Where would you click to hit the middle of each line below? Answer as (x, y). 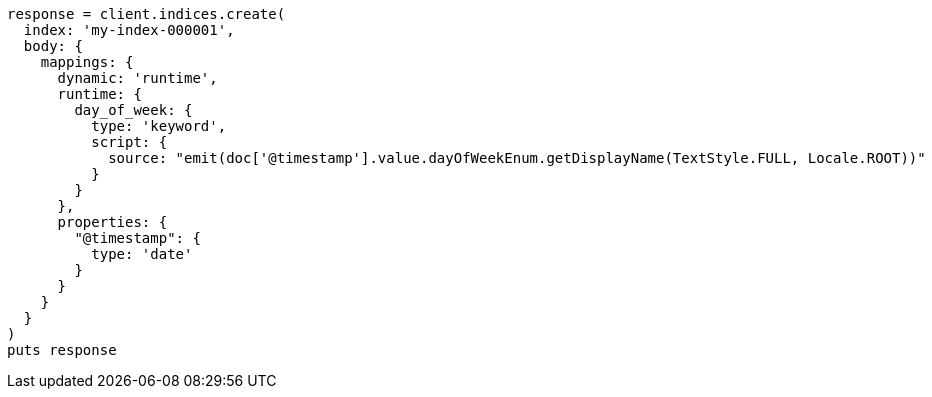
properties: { (112, 222)
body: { (53, 46)
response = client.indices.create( (146, 14)
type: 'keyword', (159, 126)
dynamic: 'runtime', (137, 78)
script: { (129, 142)
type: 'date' (142, 254)
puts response (62, 350)
